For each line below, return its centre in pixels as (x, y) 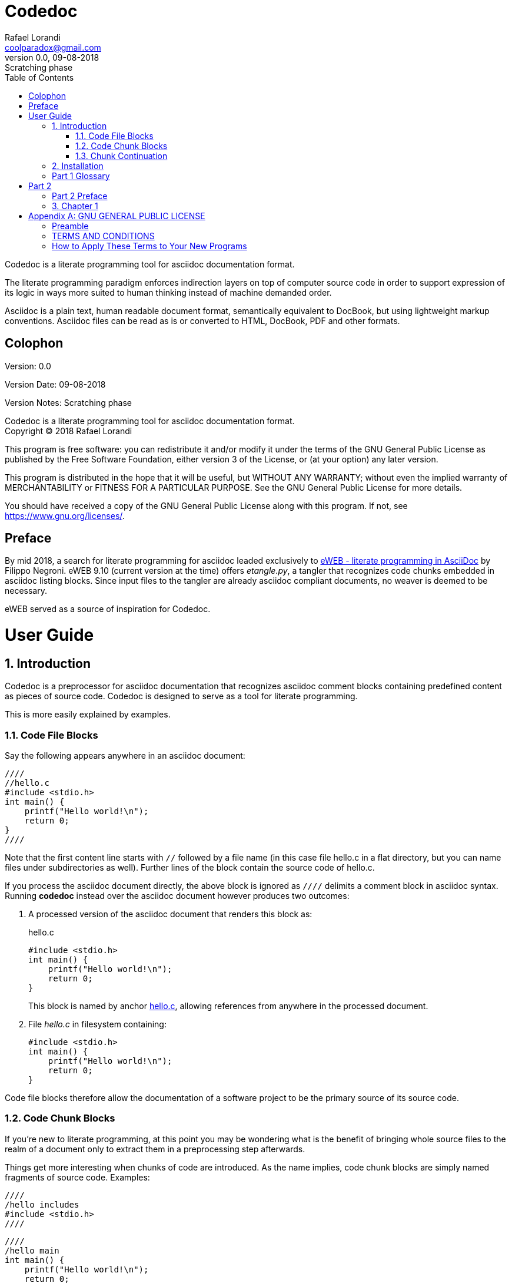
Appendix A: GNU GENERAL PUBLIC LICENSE (117, 216)
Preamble (70, 226)
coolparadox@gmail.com (53, 47)
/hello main (32, 1250)
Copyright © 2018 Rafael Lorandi (69, 431)
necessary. (26, 591)
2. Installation (78, 166)
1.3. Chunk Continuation (122, 156)
